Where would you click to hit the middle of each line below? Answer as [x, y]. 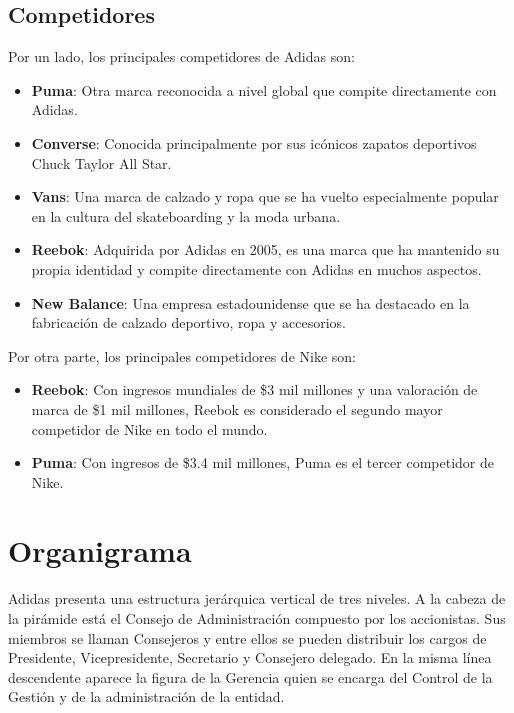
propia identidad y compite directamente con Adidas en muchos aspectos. [256, 268]
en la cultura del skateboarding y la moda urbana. [186, 215]
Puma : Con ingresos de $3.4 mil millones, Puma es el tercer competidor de [262, 462]
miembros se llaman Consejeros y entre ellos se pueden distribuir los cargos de [247, 637]
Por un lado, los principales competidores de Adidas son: [181, 56]
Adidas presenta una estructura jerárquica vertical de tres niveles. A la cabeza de [257, 598]
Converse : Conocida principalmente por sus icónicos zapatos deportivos [254, 142]
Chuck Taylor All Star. [101, 162]
